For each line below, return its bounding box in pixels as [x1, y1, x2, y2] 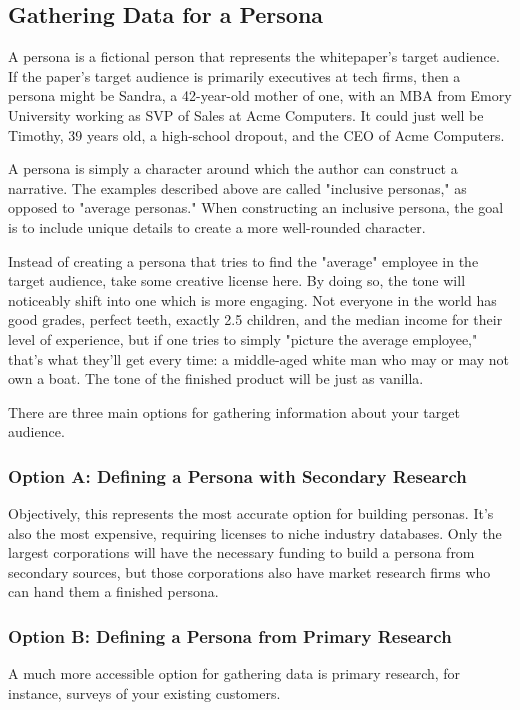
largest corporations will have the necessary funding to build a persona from [8, 542, 475, 563]
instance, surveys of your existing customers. [8, 682, 281, 703]
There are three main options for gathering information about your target [8, 401, 460, 422]
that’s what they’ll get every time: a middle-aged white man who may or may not [8, 348, 510, 369]
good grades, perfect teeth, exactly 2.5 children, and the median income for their [8, 309, 503, 330]
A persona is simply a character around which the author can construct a [8, 158, 458, 179]
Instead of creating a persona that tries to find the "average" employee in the [8, 250, 479, 271]
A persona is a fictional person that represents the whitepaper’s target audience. [8, 46, 500, 67]
